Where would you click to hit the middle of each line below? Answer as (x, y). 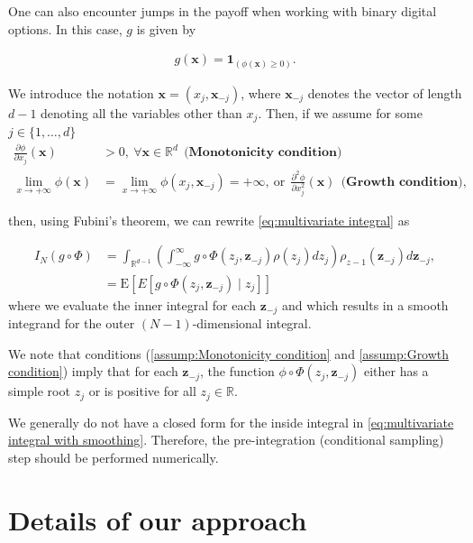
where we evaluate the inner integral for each (132, 304)
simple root (39, 391)
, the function (237, 371)
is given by (166, 28)
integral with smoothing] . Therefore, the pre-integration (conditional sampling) (226, 440)
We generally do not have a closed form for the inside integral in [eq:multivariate (231, 422)
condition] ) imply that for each (93, 371)
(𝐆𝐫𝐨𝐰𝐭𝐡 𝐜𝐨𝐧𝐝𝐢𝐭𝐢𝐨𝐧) (402, 182)
